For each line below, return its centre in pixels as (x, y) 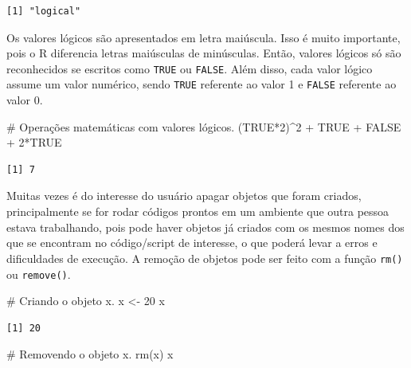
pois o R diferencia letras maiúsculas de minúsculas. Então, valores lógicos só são (204, 53)
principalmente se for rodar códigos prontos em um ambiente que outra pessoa (198, 211)
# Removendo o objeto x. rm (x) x (90, 354)
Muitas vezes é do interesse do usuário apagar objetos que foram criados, (184, 196)
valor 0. (25, 100)
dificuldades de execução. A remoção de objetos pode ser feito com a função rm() (205, 258)
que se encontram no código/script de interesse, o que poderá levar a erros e (192, 243)
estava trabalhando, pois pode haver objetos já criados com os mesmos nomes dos (205, 227)
